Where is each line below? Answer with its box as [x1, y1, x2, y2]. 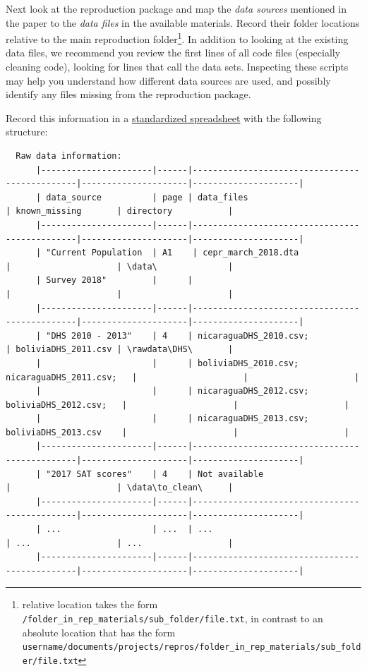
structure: [6, 124, 48, 139]
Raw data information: [16, 151, 122, 161]
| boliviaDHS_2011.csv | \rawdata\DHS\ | [6, 344, 234, 355]
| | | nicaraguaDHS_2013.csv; [35, 413, 309, 424]
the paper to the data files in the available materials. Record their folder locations [6, 15, 360, 30]
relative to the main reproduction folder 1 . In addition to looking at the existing [6, 30, 349, 46]
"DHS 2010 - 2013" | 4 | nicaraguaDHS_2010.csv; [46, 330, 309, 341]
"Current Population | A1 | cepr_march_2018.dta [46, 248, 299, 258]
